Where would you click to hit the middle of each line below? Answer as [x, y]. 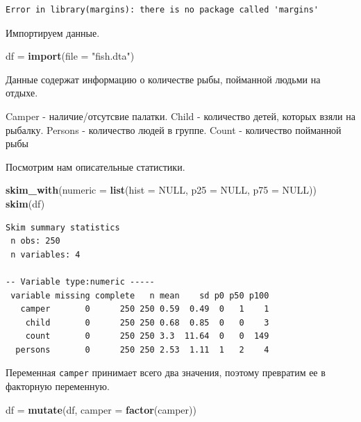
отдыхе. [22, 93]
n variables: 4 [45, 254]
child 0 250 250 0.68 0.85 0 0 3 [147, 322]
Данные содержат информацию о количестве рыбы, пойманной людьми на [163, 79]
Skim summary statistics [63, 227]
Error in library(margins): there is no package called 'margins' [162, 10]
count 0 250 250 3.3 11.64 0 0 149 [147, 336]
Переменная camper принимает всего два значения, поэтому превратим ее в [166, 372]
